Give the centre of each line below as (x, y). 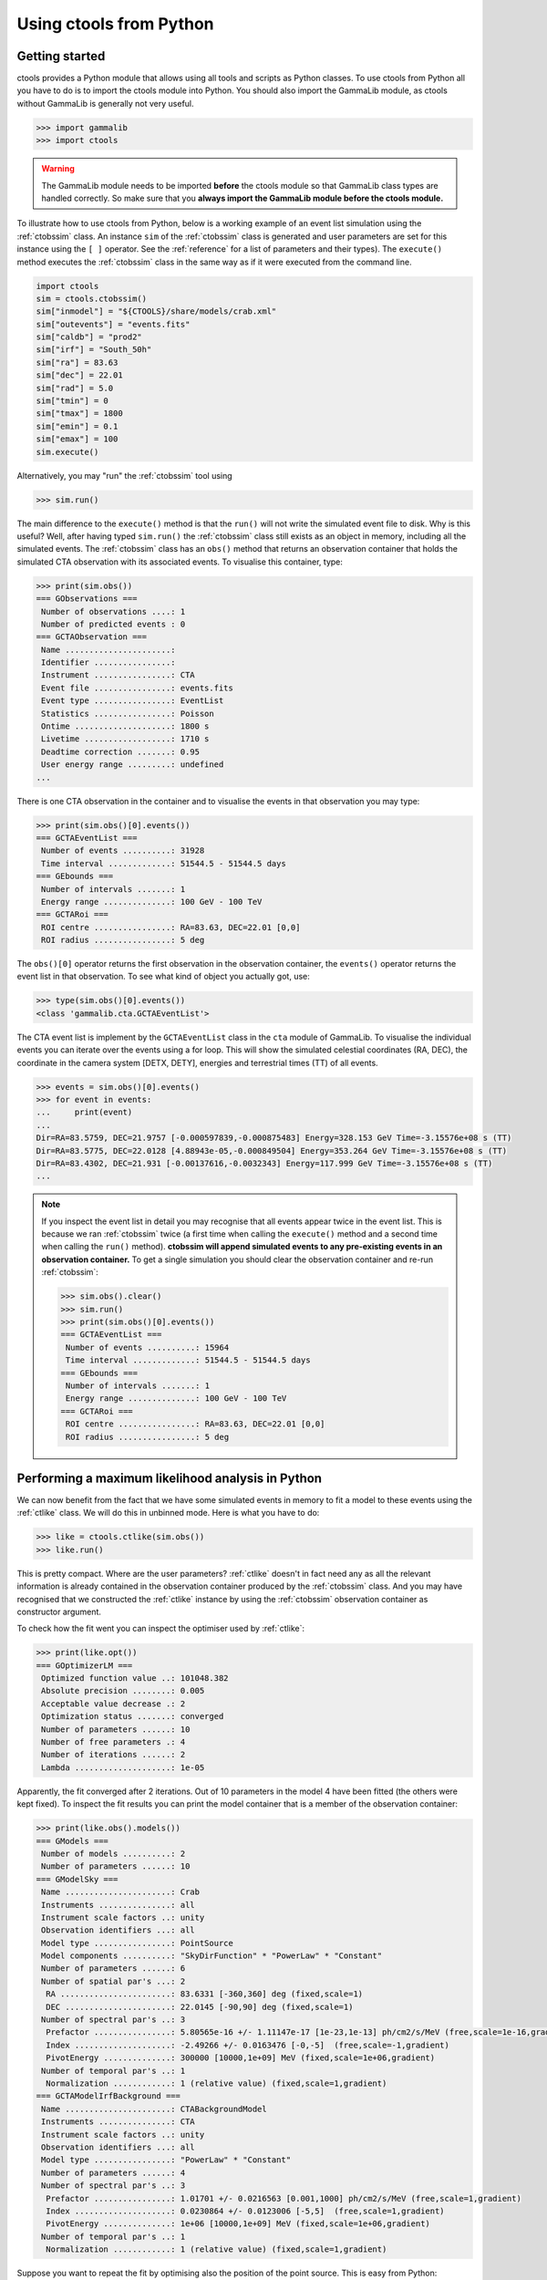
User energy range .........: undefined (133, 765)
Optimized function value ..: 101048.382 (135, 1679)
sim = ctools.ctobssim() (92, 298)
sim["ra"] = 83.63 (77, 362)
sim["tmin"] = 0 (72, 401)
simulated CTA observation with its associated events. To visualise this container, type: (180, 562)
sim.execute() (67, 452)
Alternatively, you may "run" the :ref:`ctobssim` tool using (124, 475)
